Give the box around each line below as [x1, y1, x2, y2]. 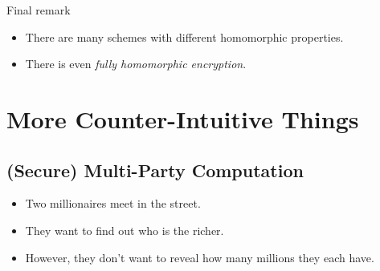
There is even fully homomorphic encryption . [25, 55, 247, 72]
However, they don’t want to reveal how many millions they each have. [25, 249, 374, 265]
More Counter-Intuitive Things [6, 102, 359, 135]
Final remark [6, 2, 71, 18]
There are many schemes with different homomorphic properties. [25, 28, 344, 45]
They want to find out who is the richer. [25, 221, 224, 238]
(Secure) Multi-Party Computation [6, 157, 304, 182]
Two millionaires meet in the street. [25, 195, 201, 212]
